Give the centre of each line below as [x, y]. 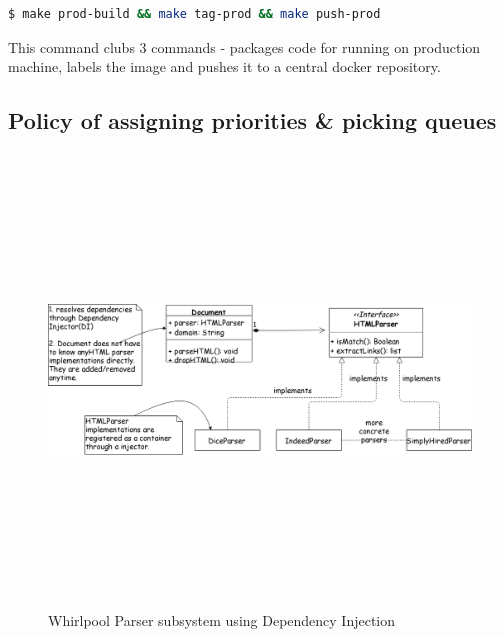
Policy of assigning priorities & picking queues [252, 120]
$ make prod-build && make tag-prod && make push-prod [194, 14]
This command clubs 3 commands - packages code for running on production [244, 46]
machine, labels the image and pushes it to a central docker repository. [224, 66]
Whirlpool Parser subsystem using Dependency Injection [222, 620]
